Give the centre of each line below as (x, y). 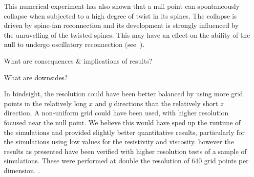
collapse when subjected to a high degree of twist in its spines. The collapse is (120, 15)
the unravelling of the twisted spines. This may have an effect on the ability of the (127, 34)
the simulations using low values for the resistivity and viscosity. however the (119, 142)
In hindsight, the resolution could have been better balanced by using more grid (124, 94)
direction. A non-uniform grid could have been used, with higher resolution (116, 113)
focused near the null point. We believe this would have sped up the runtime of (122, 122)
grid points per (226, 161)
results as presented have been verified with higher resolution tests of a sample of (125, 151)
